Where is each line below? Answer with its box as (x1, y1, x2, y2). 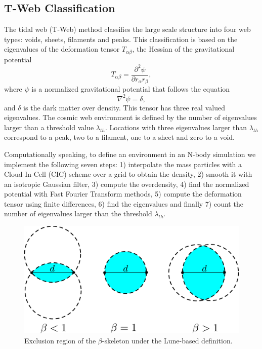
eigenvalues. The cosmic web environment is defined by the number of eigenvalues (4, 112, 257, 123)
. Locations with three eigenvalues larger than (105, 122, 247, 132)
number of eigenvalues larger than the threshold (4, 208, 152, 219)
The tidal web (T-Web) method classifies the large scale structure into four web (4, 24, 251, 34)
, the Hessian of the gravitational (132, 44, 235, 54)
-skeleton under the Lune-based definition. (102, 335, 233, 345)
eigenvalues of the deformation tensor (4, 44, 120, 54)
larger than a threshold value (4, 122, 94, 132)
